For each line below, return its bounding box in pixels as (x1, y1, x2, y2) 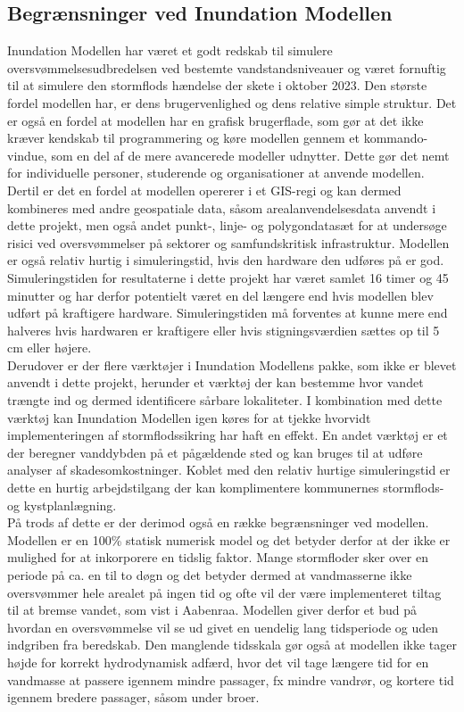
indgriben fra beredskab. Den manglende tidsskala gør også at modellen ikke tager (7, 635, 457, 654)
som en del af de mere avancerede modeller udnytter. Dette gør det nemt (51, 145, 450, 164)
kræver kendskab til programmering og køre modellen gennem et (7, 128, 360, 147)
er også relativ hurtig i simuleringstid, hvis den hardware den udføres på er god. (7, 251, 444, 269)
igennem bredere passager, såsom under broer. (7, 688, 260, 707)
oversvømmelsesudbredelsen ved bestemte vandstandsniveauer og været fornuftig (7, 58, 446, 77)
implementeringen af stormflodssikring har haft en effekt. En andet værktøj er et (7, 426, 448, 444)
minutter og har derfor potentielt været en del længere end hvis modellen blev (7, 286, 434, 304)
